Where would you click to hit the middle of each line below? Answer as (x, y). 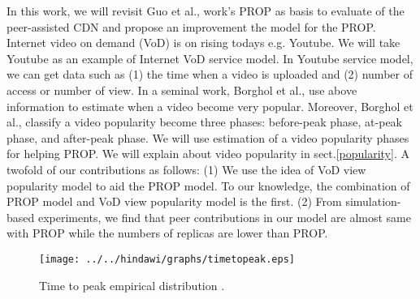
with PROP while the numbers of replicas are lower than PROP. (167, 233)
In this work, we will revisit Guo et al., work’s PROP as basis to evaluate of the (206, 11)
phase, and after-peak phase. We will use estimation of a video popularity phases (208, 137)
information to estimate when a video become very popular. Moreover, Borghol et (210, 106)
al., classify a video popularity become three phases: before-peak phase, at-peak (205, 122)
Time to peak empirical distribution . (132, 285)
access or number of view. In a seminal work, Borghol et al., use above (182, 90)
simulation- (373, 201)
